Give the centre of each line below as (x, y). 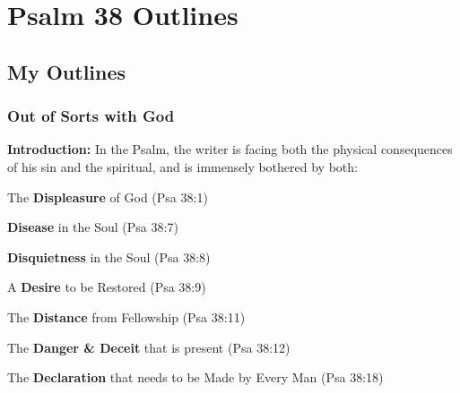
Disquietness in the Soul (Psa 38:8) (109, 256)
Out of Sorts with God (91, 116)
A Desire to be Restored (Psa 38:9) (107, 287)
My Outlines (67, 71)
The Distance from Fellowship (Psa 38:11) (126, 316)
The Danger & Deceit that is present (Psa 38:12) (149, 347)
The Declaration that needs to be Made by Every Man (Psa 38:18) (195, 377)
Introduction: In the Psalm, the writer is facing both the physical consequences (230, 149)
